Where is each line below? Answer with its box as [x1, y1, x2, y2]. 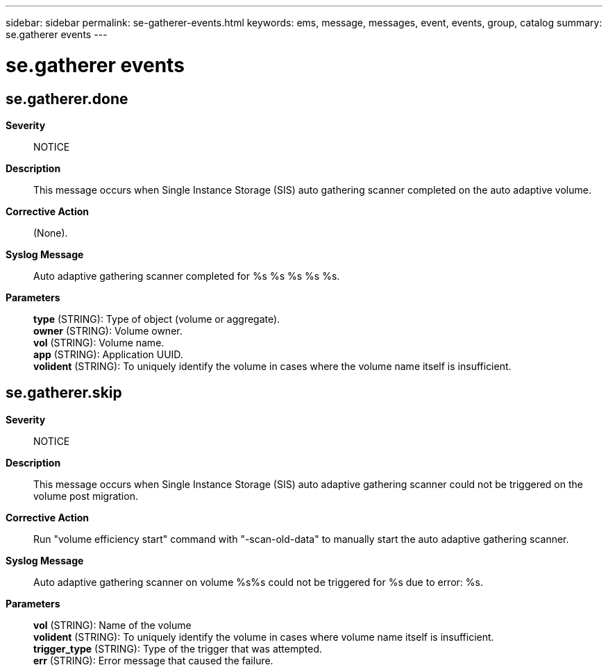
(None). [33, 226, 68, 239]
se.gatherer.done [6, 90, 128, 108]
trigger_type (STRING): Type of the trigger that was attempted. [33, 642, 323, 655]
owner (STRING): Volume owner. [33, 324, 183, 337]
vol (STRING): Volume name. [33, 336, 164, 348]
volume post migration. [33, 489, 138, 502]
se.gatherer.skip [6, 384, 122, 402]
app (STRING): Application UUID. [33, 348, 183, 360]
